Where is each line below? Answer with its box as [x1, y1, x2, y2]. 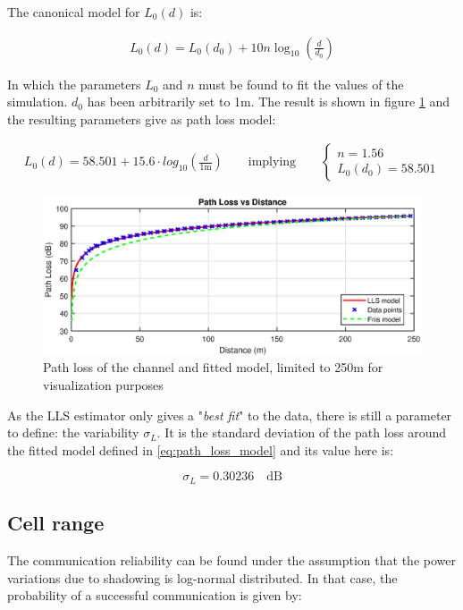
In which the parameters [7, 74, 141, 93]
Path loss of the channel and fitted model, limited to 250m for [43, 358, 383, 377]
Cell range [7, 509, 105, 537]
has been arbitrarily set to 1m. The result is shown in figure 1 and [87, 92, 450, 111]
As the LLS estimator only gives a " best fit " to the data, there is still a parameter [7, 405, 452, 424]
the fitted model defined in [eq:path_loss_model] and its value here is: [7, 440, 394, 459]
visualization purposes [43, 376, 164, 394]
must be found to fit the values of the [198, 74, 404, 93]
